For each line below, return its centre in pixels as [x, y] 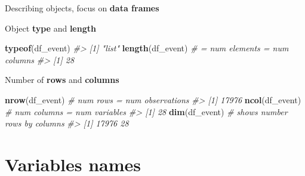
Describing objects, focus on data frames [82, 8]
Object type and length [50, 28]
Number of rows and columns [62, 80]
